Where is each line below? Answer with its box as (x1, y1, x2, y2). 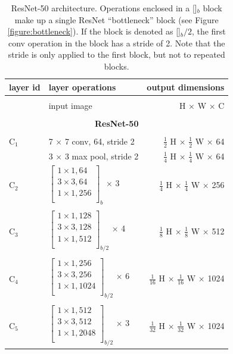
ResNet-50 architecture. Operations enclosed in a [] (11, 2, 197, 14)
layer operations (48, 80, 116, 93)
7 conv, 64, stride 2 (64, 134, 135, 147)
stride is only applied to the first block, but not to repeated (8, 48, 225, 61)
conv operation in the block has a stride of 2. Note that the (8, 36, 225, 49)
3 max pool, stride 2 (64, 150, 139, 162)
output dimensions (147, 80, 225, 93)
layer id (9, 80, 41, 93)
